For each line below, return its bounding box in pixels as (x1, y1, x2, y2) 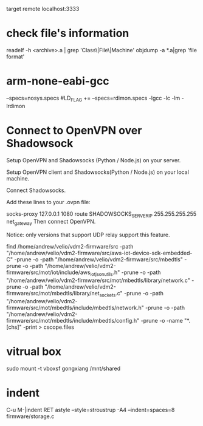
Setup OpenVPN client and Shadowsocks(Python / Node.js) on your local (6, 168, 190, 176)
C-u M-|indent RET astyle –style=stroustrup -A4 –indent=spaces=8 (6, 406, 175, 413)
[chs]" (6, 323, 22, 331)
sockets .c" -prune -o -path (99, 290, 164, 298)
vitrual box (6, 345, 62, 358)
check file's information (6, 27, 129, 40)
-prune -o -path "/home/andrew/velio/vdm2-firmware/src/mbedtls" (14, 256, 184, 263)
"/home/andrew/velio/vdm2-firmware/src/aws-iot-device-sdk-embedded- (6, 249, 193, 257)
